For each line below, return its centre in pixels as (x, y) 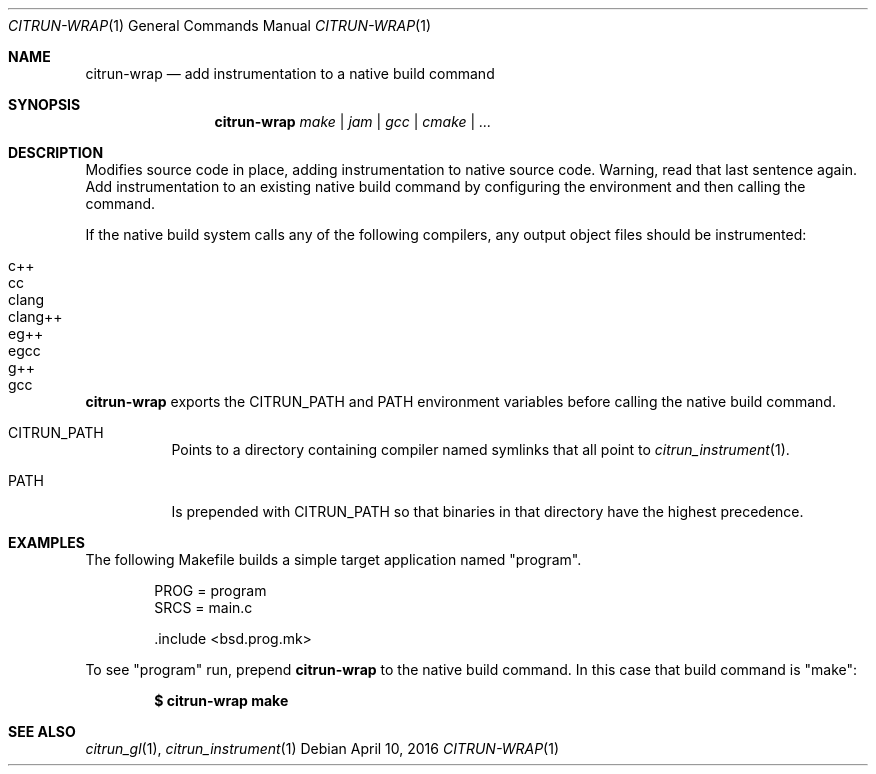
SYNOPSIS (44, 104)
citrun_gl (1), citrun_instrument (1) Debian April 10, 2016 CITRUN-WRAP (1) (322, 748)
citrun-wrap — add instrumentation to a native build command (290, 73)
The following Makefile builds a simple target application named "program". (333, 559)
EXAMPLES (46, 542)
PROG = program (210, 590)
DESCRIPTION (56, 152)
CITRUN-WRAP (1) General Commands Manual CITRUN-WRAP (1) (220, 25)
